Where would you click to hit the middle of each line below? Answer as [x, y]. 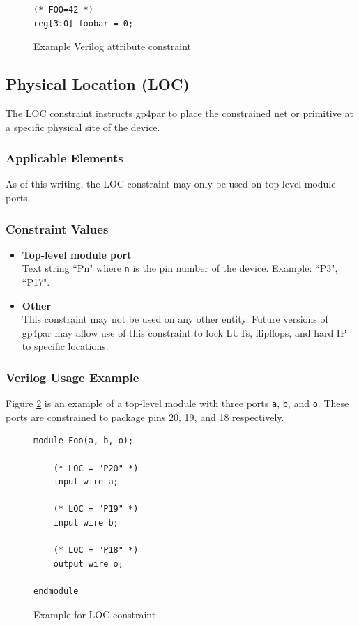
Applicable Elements [64, 158]
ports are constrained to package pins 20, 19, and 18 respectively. [145, 417]
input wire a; [86, 482]
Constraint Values [57, 228]
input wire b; [86, 523]
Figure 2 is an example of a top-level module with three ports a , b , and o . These [177, 403]
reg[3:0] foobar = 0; [84, 23]
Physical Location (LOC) [98, 84]
